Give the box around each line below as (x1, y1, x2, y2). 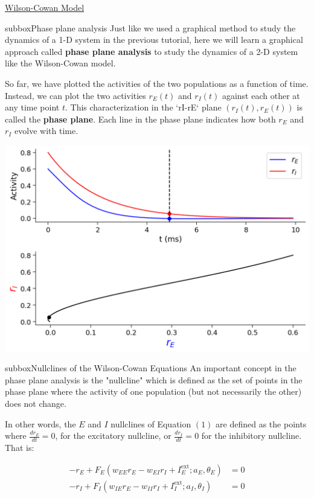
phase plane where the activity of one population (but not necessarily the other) (5, 385, 302, 398)
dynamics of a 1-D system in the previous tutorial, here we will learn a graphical (5, 33, 303, 46)
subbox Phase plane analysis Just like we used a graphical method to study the (5, 21, 296, 34)
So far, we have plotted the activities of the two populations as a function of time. (5, 77, 309, 89)
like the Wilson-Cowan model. (5, 57, 116, 69)
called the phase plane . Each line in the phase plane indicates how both (5, 112, 276, 125)
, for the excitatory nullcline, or (55, 429, 171, 442)
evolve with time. (14, 124, 78, 137)
